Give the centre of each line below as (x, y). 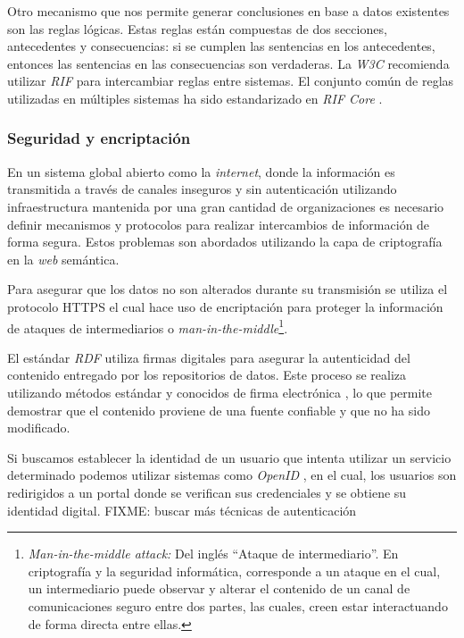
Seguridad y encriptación (99, 138)
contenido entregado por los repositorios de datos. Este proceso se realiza (207, 375)
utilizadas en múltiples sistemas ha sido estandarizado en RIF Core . (195, 98)
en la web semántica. (63, 259)
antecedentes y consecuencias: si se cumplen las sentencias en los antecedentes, (221, 46)
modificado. (39, 428)
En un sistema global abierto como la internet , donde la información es (201, 171)
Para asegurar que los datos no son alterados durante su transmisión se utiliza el (228, 289)
